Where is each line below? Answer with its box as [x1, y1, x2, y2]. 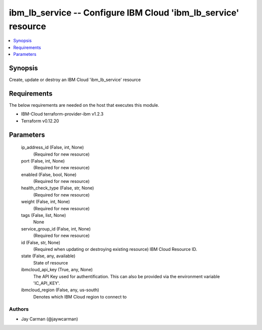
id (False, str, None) [21, 239, 61, 245]
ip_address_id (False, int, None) [21, 145, 84, 150]
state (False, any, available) [21, 253, 76, 259]
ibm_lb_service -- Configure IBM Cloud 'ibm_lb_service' [9, 7, 240, 18]
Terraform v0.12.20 [21, 118, 59, 124]
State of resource [33, 260, 68, 265]
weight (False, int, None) [21, 199, 70, 205]
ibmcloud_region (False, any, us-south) [21, 287, 99, 293]
